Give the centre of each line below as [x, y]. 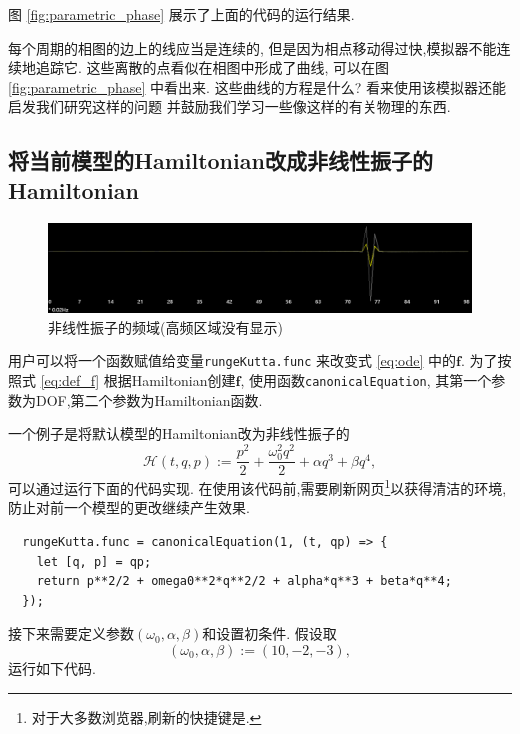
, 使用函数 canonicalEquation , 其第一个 [366, 380]
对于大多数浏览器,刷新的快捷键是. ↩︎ [146, 716]
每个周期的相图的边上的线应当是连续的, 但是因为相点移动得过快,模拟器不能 [252, 47]
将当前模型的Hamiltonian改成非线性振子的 [220, 160]
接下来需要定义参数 [71, 633]
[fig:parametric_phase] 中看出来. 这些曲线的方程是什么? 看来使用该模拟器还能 [257, 86]
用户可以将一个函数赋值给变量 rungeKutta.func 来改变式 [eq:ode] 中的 [232, 360]
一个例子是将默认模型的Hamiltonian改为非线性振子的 [179, 433]
